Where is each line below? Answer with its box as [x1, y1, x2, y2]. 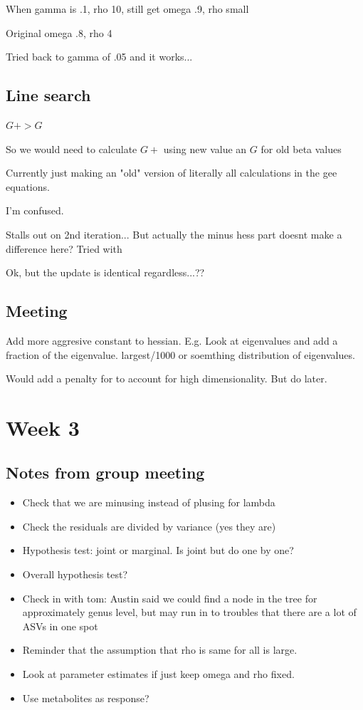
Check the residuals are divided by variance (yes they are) [22, 518, 276, 533]
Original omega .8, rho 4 [6, 25, 112, 40]
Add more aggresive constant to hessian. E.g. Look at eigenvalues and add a [6, 333, 338, 348]
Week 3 [6, 412, 80, 442]
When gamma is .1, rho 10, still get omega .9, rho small [6, 1, 249, 16]
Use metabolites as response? [22, 690, 149, 705]
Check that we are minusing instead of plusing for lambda [22, 495, 275, 510]
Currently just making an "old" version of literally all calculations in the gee [6, 165, 337, 180]
